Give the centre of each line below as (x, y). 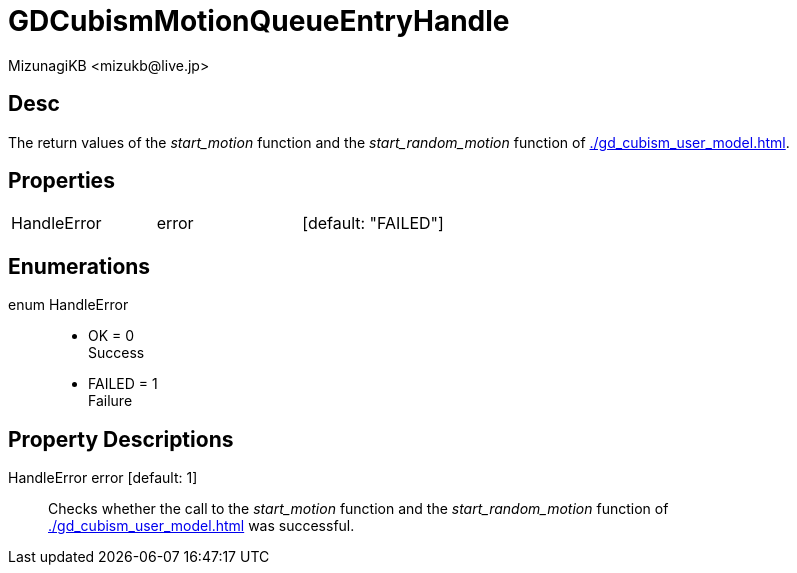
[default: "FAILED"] (373, 223)
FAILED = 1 (123, 384)
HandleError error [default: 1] (103, 478)
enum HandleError (68, 305)
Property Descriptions (121, 439)
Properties (61, 181)
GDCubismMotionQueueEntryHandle (259, 21)
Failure (110, 401)
